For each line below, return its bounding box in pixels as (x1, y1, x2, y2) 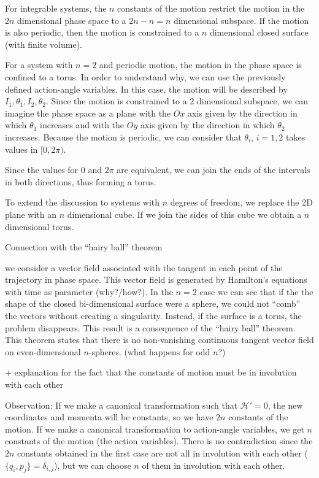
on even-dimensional (5, 345, 81, 358)
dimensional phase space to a (17, 13, 126, 26)
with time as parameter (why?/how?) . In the (5, 285, 173, 298)
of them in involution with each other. (142, 458, 285, 471)
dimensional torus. (5, 220, 74, 233)
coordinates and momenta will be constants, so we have (5, 411, 213, 423)
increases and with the (39, 118, 125, 131)
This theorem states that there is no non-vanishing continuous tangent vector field (5, 333, 314, 346)
